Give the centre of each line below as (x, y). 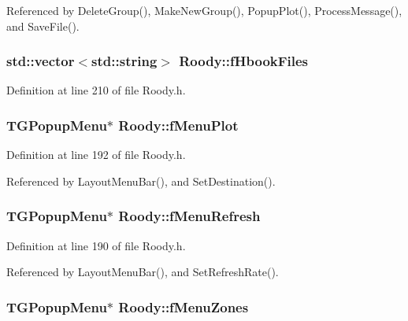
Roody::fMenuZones (184, 306)
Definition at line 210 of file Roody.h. (96, 90)
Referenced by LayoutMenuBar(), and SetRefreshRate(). (143, 272)
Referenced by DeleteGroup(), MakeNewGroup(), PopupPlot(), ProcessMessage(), (204, 10)
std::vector (41, 61)
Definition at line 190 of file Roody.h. (96, 245)
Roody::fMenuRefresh (189, 216)
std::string (124, 61)
